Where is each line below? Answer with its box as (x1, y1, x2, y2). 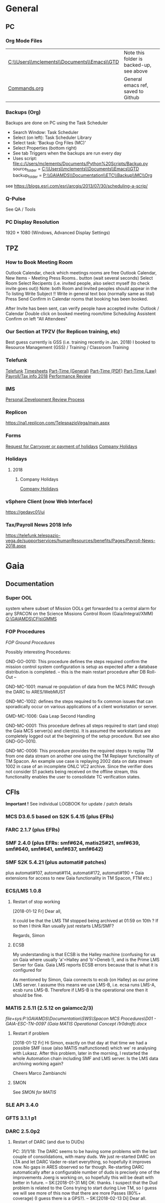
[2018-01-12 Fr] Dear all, (12, 908, 62, 914)
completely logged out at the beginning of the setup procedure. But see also (5, 733, 160, 739)
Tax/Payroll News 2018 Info (5, 521, 72, 528)
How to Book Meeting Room (5, 259, 73, 266)
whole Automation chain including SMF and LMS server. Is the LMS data (12, 1056, 159, 1062)
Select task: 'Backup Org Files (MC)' (12, 140, 86, 146)
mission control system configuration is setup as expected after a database (5, 664, 158, 669)
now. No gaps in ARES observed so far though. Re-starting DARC (12, 1164, 144, 1170)
